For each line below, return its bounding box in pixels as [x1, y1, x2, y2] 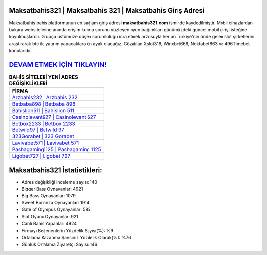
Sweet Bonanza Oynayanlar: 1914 [21, 200, 89, 206]
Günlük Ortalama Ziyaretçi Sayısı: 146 [21, 241, 98, 248]
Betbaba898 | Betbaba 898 [12, 101, 76, 108]
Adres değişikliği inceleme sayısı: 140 [21, 179, 97, 185]
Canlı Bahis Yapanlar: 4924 [21, 221, 77, 227]
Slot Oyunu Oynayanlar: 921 [21, 213, 79, 219]
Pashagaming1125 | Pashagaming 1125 [12, 146, 101, 153]
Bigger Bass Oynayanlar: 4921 [21, 186, 83, 192]
